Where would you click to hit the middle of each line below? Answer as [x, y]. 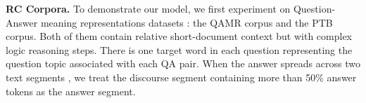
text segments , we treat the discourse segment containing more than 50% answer [181, 77]
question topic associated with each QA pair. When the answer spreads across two [183, 63]
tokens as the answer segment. [71, 91]
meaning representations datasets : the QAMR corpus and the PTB [187, 22]
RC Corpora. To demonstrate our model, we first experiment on [148, 8]
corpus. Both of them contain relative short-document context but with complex [179, 36]
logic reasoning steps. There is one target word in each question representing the [179, 49]
